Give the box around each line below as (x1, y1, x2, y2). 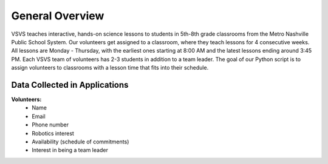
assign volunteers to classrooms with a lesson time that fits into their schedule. (11, 64, 209, 71)
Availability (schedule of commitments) (32, 138, 129, 145)
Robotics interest (32, 130, 74, 137)
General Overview (11, 9, 104, 22)
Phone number (32, 121, 69, 128)
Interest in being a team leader (32, 146, 109, 154)
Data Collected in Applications (11, 79, 129, 90)
